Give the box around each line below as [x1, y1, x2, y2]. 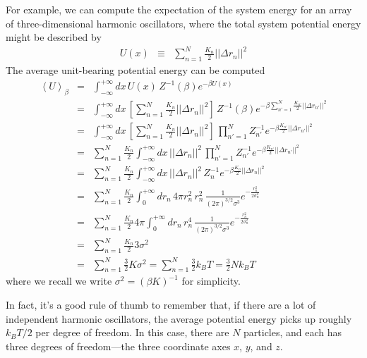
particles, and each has [243, 325, 342, 340]
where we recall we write [6, 273, 112, 288]
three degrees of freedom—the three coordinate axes [6, 338, 231, 353]
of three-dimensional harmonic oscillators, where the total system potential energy [6, 16, 361, 30]
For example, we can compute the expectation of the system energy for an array [6, 2, 352, 16]
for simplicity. [181, 273, 241, 288]
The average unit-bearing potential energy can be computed [6, 63, 265, 78]
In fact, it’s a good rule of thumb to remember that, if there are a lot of [6, 297, 316, 312]
